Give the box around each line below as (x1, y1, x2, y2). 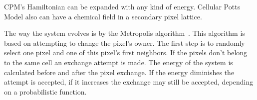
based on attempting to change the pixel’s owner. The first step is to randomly (4, 37, 245, 48)
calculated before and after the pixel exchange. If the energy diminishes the (4, 67, 235, 77)
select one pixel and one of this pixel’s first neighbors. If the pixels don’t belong (4, 47, 248, 58)
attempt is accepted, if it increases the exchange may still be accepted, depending (4, 77, 254, 87)
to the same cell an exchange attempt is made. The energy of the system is (4, 57, 233, 67)
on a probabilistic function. (4, 86, 87, 97)
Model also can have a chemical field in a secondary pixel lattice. (4, 11, 202, 21)
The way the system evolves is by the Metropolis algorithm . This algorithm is (4, 28, 245, 38)
